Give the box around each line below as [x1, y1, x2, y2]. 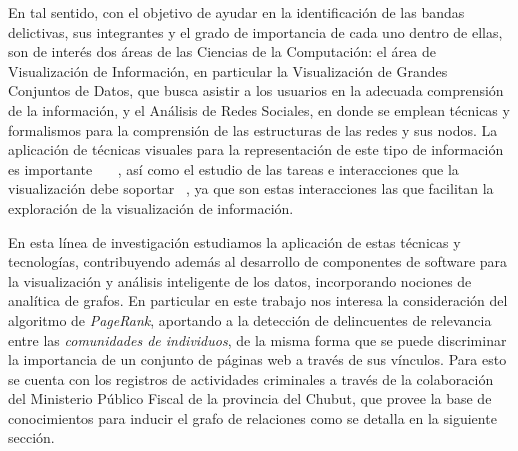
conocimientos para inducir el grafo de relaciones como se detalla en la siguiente [8, 407, 497, 428]
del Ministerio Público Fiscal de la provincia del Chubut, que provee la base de [8, 388, 492, 409]
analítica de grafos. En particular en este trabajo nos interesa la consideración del [8, 290, 508, 311]
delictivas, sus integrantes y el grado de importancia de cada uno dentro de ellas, [8, 21, 503, 42]
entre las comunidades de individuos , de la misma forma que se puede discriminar [8, 329, 507, 350]
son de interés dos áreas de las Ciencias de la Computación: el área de [8, 41, 436, 62]
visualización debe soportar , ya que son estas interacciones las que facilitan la [8, 178, 494, 199]
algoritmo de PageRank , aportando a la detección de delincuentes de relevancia [8, 309, 492, 330]
